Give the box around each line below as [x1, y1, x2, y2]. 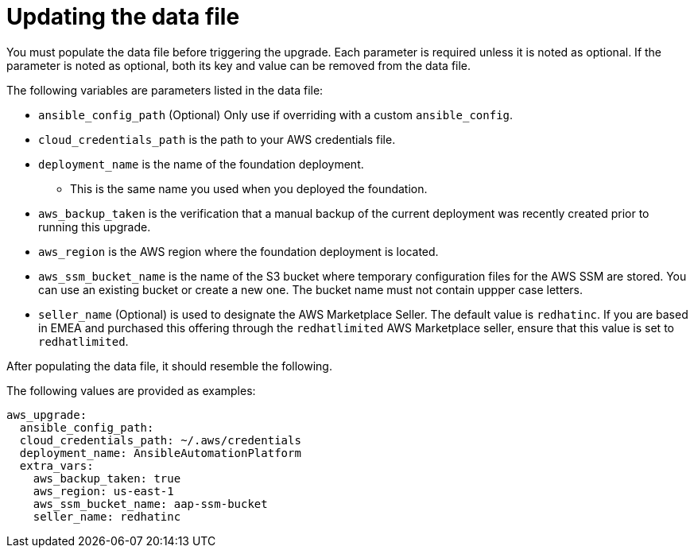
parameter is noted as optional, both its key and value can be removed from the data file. [6, 58, 471, 72]
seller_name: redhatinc [33, 509, 181, 523]
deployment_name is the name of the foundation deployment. [38, 157, 364, 171]
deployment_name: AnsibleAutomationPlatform [19, 446, 301, 459]
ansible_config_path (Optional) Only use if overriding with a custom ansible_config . [38, 107, 514, 122]
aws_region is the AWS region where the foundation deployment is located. [38, 244, 439, 258]
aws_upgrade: [6, 408, 87, 421]
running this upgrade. [38, 219, 151, 234]
